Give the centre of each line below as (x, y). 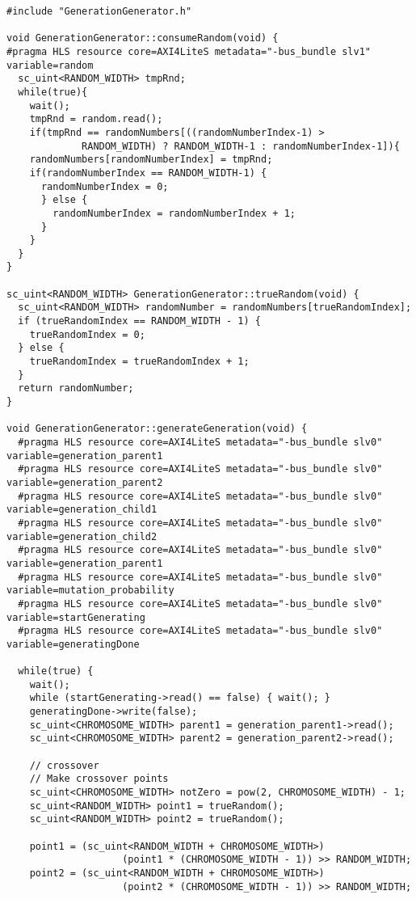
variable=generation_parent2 (85, 482)
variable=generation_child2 (82, 536)
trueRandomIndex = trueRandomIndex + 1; (139, 362)
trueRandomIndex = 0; (87, 334)
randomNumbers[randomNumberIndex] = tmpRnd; (151, 160)
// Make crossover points (99, 779)
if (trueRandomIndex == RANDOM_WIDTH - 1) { (139, 321)
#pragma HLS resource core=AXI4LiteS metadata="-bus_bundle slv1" (189, 51)
